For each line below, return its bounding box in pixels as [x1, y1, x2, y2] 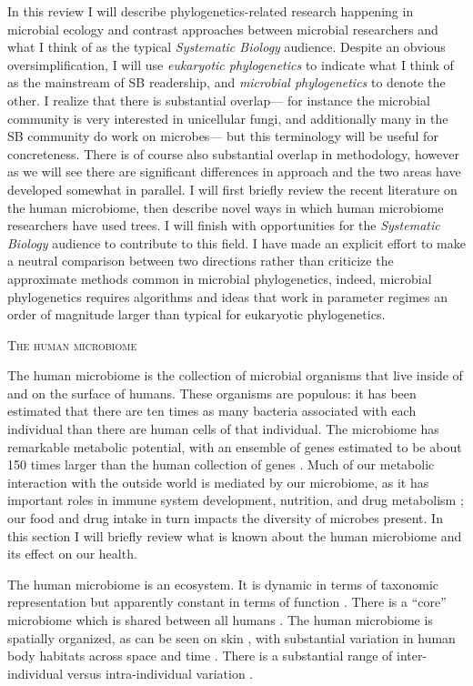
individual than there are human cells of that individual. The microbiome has [7, 419, 439, 439]
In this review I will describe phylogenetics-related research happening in [7, 2, 414, 20]
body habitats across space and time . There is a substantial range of [7, 646, 393, 665]
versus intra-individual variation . [66, 663, 254, 682]
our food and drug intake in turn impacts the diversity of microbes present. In [7, 509, 443, 528]
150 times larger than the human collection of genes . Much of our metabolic [7, 455, 435, 474]
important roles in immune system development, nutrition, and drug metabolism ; [7, 490, 464, 509]
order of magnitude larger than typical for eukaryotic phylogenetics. [7, 305, 386, 324]
